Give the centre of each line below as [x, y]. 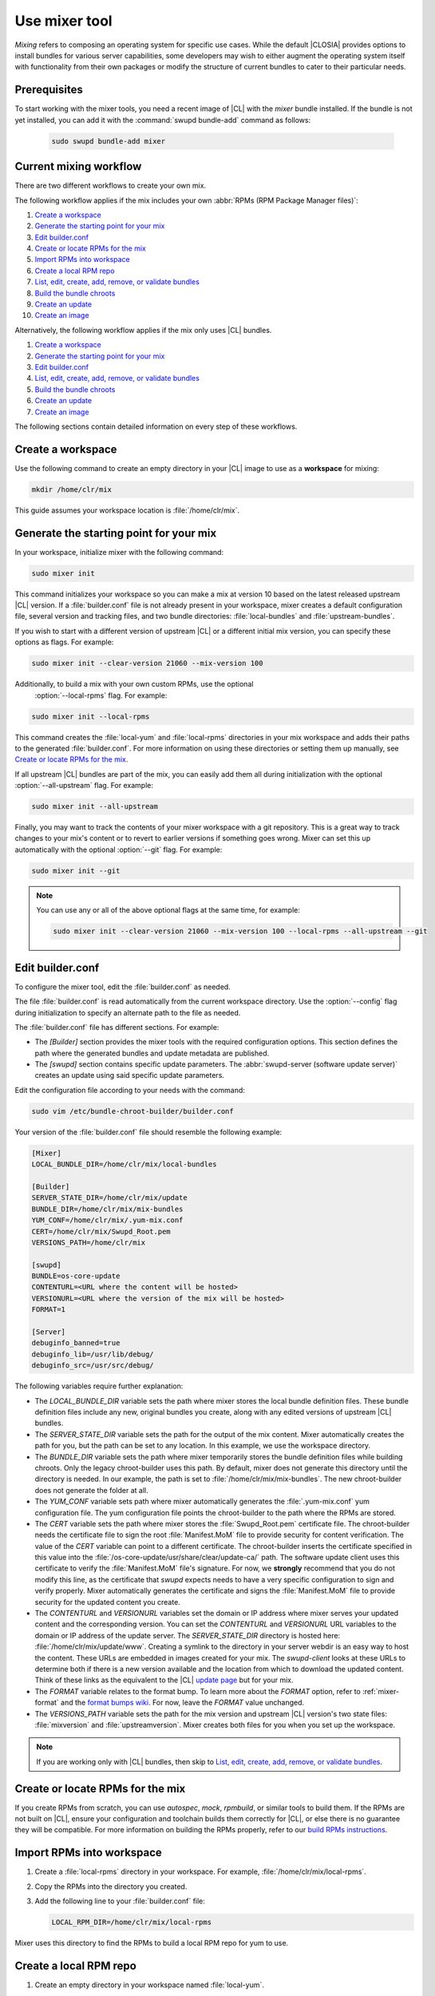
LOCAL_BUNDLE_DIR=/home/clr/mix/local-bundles [124, 1164]
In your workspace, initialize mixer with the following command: [119, 552]
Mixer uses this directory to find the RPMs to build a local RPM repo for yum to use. [152, 1943]
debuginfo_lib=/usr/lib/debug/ [93, 1354]
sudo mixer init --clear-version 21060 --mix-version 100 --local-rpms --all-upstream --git [240, 931]
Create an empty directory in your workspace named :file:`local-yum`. [150, 1985]
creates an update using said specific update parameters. [130, 1075]
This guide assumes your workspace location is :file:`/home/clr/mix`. [127, 510]
